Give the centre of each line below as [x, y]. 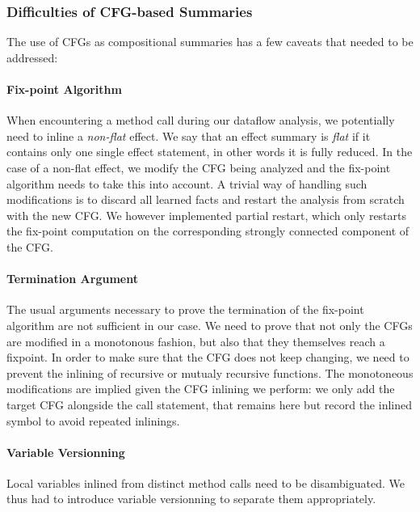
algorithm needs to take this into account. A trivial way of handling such [187, 183]
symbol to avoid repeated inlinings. [93, 420]
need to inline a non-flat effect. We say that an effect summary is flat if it [189, 135]
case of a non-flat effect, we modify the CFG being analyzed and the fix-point [199, 167]
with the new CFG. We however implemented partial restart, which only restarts [207, 215]
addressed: [32, 57]
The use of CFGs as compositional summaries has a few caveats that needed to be [210, 42]
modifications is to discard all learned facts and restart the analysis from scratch [206, 199]
